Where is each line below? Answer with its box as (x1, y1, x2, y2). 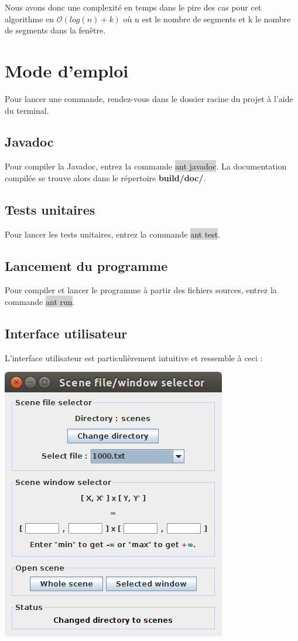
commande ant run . (5, 296, 75, 308)
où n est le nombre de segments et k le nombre (123, 12, 291, 25)
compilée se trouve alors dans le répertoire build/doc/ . (5, 171, 206, 184)
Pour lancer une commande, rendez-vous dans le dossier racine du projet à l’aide (5, 92, 293, 104)
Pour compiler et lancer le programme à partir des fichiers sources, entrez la (5, 284, 277, 296)
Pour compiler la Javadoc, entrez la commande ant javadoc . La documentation (5, 160, 287, 172)
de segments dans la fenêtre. (5, 24, 106, 36)
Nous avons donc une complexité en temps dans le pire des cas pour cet (5, 1, 262, 13)
